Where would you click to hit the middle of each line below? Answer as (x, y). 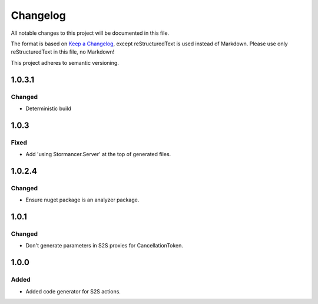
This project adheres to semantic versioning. (65, 62)
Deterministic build (49, 108)
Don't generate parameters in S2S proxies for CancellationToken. (105, 246)
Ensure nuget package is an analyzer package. (82, 200)
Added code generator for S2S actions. (73, 291)
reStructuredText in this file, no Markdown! (63, 52)
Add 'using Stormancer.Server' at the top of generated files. (98, 154)
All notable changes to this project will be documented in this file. (90, 33)
